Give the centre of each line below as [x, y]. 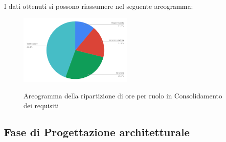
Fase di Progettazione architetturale [97, 131]
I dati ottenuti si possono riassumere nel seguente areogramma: [99, 6]
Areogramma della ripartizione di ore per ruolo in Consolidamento [123, 96]
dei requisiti [41, 105]
